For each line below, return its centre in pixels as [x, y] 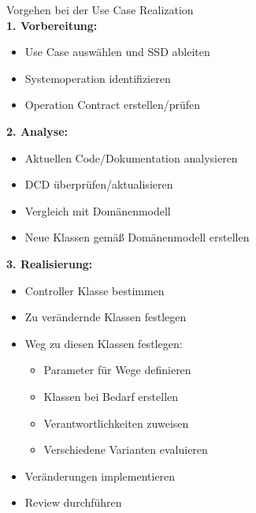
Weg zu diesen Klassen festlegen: [104, 343]
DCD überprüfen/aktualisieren [99, 184]
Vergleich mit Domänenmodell [98, 210]
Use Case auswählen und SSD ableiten [117, 52]
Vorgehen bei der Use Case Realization [100, 9]
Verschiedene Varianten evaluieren [126, 449]
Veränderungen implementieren [100, 476]
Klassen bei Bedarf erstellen [111, 396]
